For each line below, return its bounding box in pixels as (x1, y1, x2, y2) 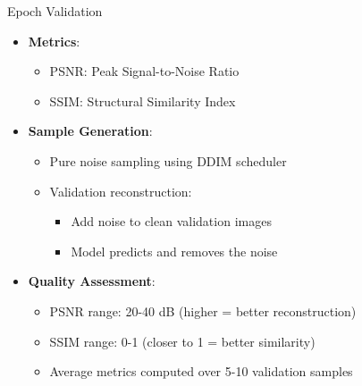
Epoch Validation (7, 2, 103, 20)
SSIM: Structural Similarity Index (49, 91, 236, 110)
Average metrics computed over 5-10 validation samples (49, 362, 353, 381)
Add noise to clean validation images (71, 212, 272, 231)
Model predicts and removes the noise (71, 241, 278, 260)
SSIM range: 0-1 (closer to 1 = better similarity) (49, 331, 316, 350)
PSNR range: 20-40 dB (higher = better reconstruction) (49, 301, 357, 320)
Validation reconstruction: (49, 181, 192, 200)
